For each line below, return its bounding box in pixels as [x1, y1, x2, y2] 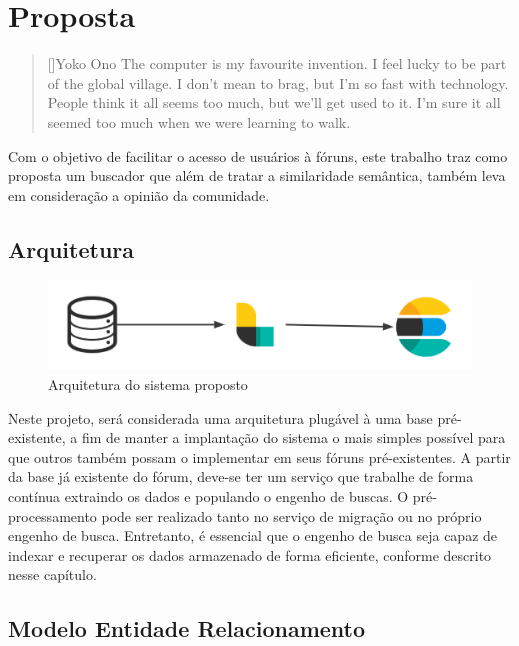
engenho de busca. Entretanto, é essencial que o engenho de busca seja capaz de [8, 525, 498, 546]
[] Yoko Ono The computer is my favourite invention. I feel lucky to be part [47, 53, 507, 74]
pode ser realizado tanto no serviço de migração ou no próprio [101, 505, 482, 526]
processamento [8, 505, 97, 526]
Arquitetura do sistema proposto [48, 373, 248, 394]
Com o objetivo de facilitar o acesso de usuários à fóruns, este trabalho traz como [8, 145, 508, 166]
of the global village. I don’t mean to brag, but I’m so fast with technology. [47, 72, 509, 93]
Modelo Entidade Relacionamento [8, 613, 366, 644]
